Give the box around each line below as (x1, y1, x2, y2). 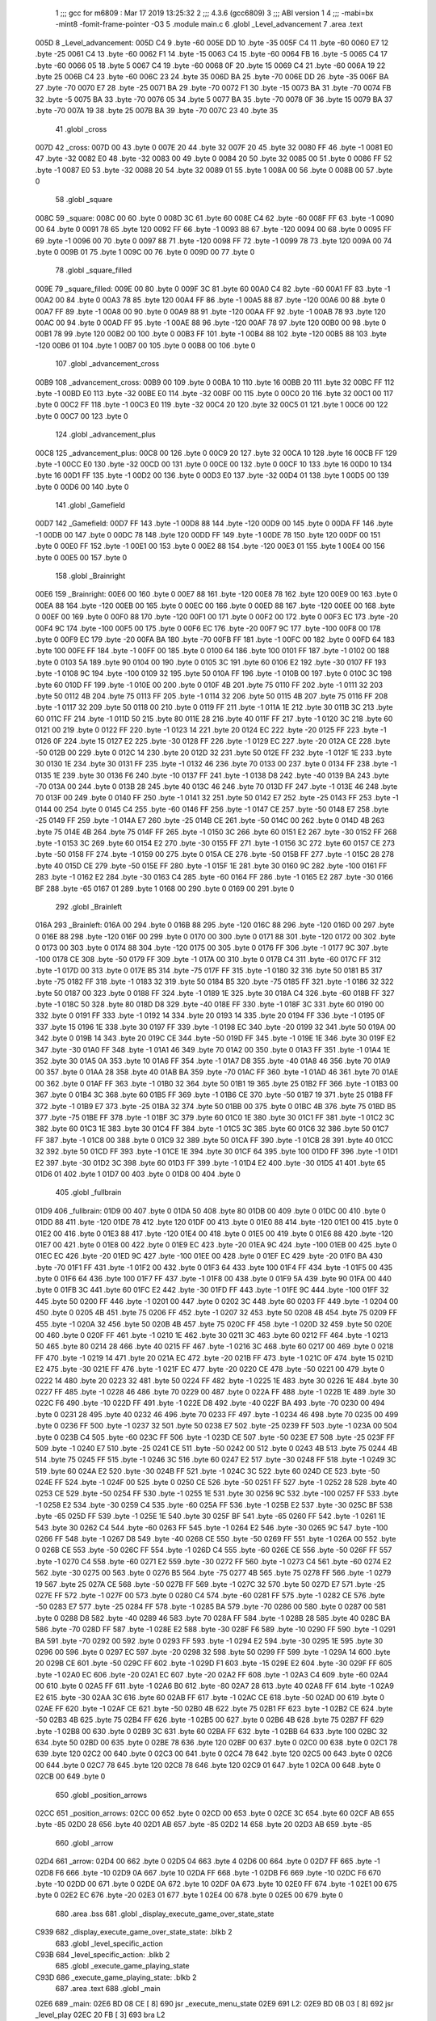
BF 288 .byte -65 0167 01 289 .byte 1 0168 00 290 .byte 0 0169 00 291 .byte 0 (35, 884, 295, 893)
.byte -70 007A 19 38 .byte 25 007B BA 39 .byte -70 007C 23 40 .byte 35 (35, 106, 279, 116)
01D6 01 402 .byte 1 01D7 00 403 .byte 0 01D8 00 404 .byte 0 (35, 1169, 241, 1179)
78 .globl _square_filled (55, 265, 132, 275)
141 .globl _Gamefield (55, 500, 125, 510)
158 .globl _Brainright (55, 571, 125, 581)
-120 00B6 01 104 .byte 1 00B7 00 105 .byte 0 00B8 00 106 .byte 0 (35, 340, 256, 350)
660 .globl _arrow (55, 1837, 114, 1847)
